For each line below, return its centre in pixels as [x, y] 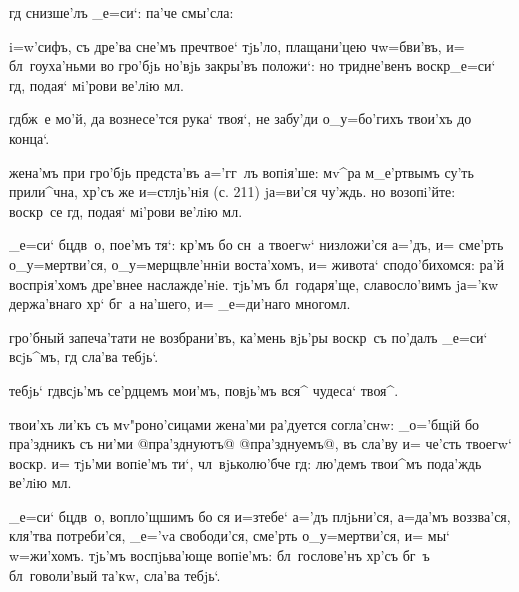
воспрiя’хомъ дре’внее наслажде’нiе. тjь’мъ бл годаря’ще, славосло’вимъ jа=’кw [254, 283]
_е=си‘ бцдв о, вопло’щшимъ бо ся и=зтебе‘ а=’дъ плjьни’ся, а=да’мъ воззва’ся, [260, 515]
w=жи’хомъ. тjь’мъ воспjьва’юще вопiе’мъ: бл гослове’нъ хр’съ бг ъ [219, 555]
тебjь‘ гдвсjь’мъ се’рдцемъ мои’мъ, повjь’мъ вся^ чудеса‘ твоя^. [204, 389]
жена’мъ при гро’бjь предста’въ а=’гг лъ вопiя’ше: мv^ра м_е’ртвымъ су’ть [241, 171]
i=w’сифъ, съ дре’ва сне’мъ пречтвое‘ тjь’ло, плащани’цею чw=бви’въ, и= [237, 45]
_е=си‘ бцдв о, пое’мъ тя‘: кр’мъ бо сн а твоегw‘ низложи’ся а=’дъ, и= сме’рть [256, 244]
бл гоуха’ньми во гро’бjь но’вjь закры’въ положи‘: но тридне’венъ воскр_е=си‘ [252, 65]
